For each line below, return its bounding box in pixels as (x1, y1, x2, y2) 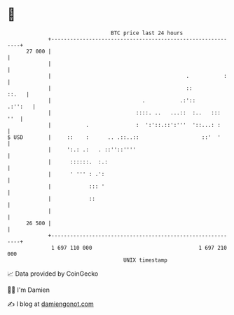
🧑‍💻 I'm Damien (7, 286, 50, 294)
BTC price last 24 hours (111, 29, 184, 36)
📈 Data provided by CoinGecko (7, 269, 99, 278)
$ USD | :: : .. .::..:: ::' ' (7, 133, 221, 141)
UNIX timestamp (123, 256, 168, 264)
